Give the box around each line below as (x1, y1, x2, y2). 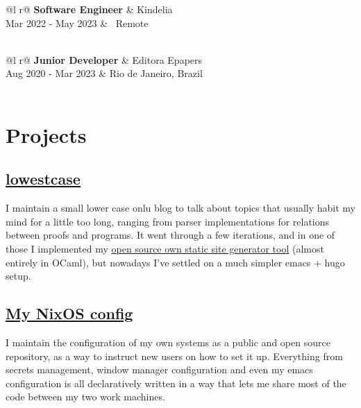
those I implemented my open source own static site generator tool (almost (6, 241, 324, 255)
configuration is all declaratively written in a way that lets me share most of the (6, 375, 346, 390)
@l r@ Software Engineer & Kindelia (6, 2, 173, 16)
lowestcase (6, 168, 81, 189)
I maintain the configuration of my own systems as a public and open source (6, 334, 330, 349)
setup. (6, 269, 31, 283)
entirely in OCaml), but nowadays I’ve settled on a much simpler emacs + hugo (6, 255, 345, 269)
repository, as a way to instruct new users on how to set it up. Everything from (6, 348, 343, 363)
